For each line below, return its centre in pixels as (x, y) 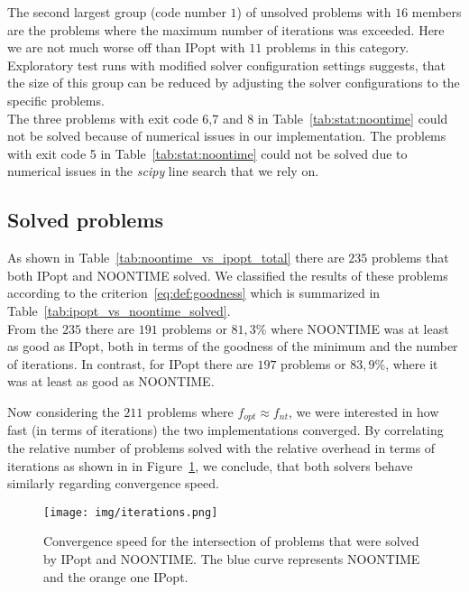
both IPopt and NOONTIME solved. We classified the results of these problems (228, 275)
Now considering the (64, 411)
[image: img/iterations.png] (131, 512)
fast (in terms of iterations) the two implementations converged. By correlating (225, 430)
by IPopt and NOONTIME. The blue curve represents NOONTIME (232, 558)
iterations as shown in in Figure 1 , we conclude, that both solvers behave (210, 465)
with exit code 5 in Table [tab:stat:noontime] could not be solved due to (207, 153)
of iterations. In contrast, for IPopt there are (130, 363)
